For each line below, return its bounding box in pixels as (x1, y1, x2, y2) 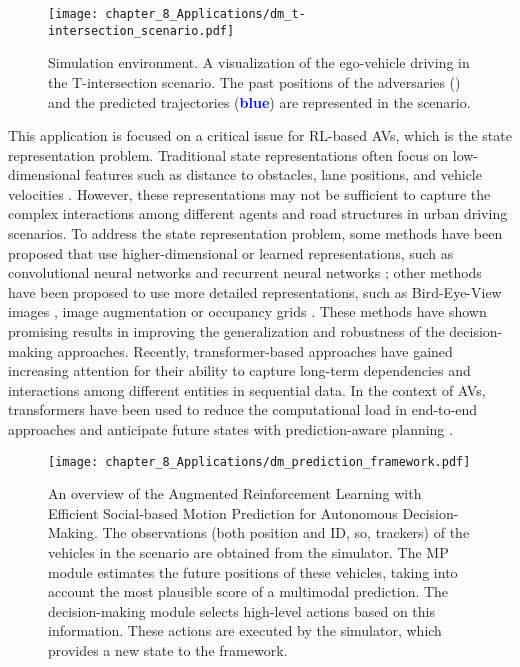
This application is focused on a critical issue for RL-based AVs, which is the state (8, 125, 512, 146)
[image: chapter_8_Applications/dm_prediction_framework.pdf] (48, 454, 471, 469)
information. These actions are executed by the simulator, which (48, 620, 442, 641)
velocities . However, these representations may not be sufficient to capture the (8, 183, 491, 204)
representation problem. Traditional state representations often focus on (8, 144, 449, 165)
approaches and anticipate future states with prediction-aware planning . (8, 419, 453, 439)
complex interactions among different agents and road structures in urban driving (8, 203, 508, 224)
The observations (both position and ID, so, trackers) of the (102, 522, 470, 543)
